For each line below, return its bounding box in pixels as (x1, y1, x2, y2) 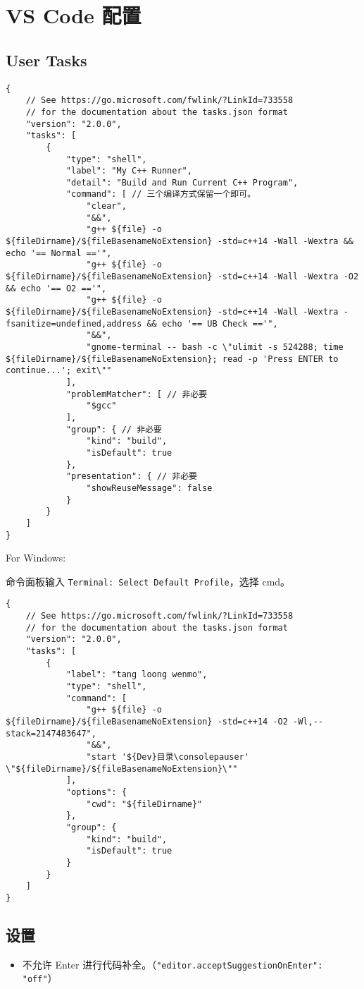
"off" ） (22, 971, 58, 985)
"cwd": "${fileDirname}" (86, 799, 203, 809)
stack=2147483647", (6, 728, 96, 739)
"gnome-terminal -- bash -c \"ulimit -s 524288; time (86, 342, 344, 353)
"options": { (65, 787, 127, 797)
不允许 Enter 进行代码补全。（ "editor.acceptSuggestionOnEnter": (22, 957, 323, 971)
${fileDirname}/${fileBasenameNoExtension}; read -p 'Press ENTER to (6, 353, 339, 364)
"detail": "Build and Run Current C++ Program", (65, 177, 299, 188)
